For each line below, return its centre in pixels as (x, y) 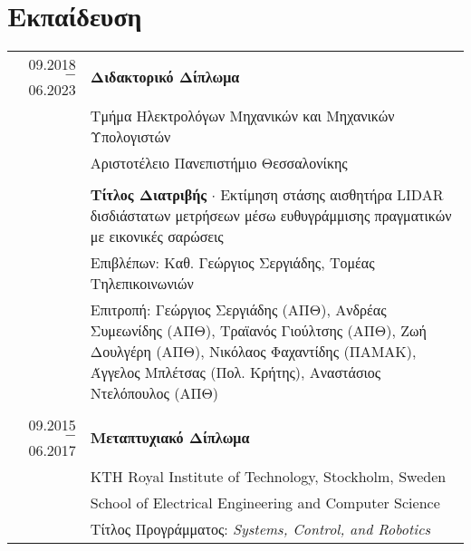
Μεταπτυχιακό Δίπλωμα (170, 438)
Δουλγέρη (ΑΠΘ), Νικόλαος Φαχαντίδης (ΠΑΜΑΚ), (253, 352)
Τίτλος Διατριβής (149, 195)
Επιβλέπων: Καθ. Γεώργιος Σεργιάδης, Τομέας (232, 263)
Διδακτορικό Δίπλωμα (165, 77)
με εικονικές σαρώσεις (157, 237)
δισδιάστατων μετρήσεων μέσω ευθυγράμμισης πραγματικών (271, 216)
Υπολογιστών (130, 137)
